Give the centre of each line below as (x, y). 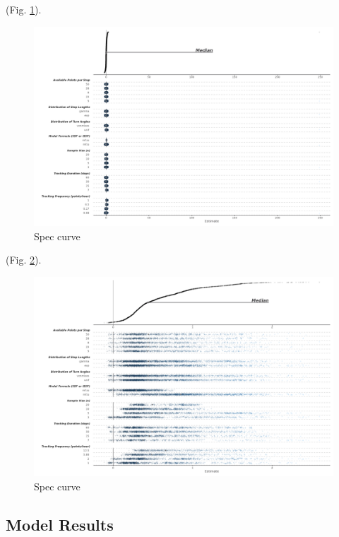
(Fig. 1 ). (24, 9)
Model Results (60, 524)
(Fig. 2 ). (24, 260)
